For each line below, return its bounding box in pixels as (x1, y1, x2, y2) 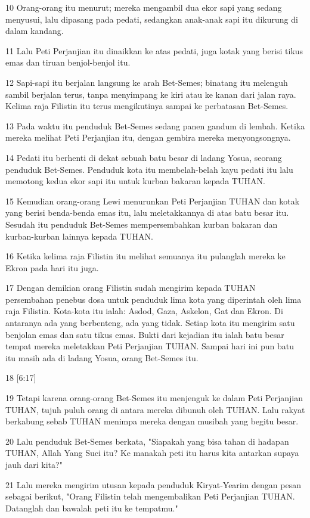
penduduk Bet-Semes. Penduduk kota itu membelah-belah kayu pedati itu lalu (5, 163, 293, 175)
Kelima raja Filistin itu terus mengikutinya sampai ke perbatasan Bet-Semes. (5, 100, 289, 112)
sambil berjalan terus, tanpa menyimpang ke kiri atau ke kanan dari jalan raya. (5, 88, 296, 100)
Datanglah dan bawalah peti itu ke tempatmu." (5, 501, 178, 514)
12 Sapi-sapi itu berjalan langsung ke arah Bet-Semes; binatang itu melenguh (5, 76, 288, 88)
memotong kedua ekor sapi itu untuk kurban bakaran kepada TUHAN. (5, 175, 265, 187)
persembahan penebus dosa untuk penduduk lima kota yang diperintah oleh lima (5, 293, 302, 305)
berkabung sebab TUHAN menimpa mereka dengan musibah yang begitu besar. (5, 415, 299, 427)
